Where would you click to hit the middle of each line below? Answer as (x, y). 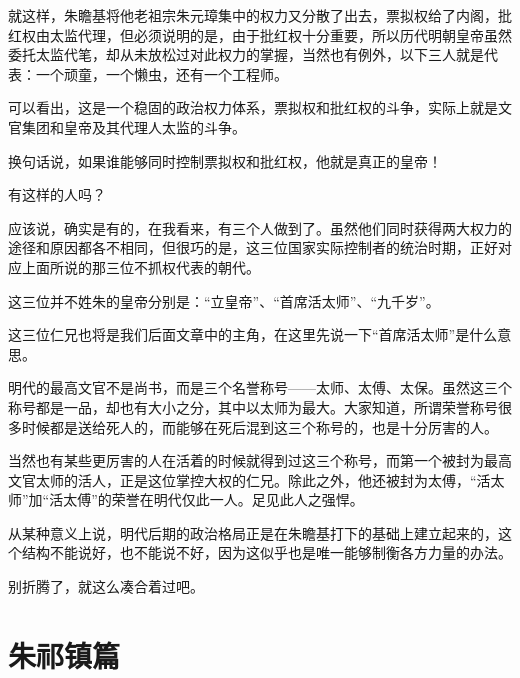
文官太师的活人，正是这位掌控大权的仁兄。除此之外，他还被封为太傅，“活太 (256, 479)
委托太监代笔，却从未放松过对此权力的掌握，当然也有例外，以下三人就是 (246, 54)
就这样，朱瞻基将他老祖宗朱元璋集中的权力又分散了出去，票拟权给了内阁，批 (260, 15)
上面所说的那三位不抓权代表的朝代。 (140, 266)
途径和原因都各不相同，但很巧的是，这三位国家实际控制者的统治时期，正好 (253, 247)
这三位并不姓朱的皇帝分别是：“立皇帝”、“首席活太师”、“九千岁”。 (224, 300)
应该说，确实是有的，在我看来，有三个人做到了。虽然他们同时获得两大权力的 (260, 227)
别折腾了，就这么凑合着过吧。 (106, 586)
